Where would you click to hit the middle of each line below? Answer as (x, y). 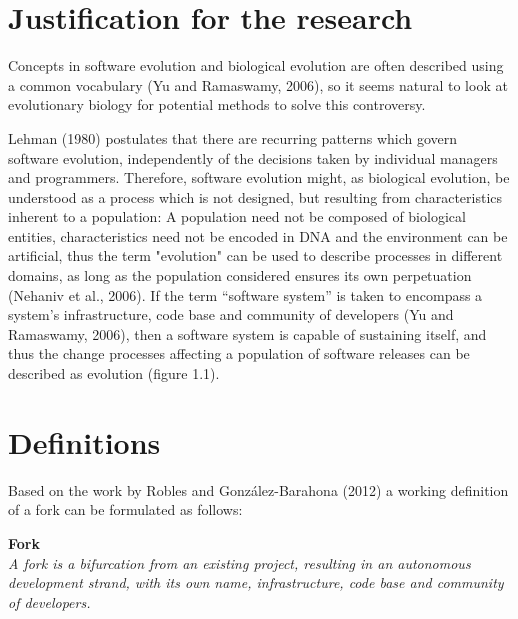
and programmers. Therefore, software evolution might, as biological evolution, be (259, 177)
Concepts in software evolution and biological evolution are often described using (256, 65)
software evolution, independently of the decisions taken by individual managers (253, 157)
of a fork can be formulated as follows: (125, 509)
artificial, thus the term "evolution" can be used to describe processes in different (255, 255)
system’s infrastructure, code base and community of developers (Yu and (231, 314)
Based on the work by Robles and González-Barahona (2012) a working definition (258, 489)
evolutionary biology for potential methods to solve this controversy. (217, 104)
